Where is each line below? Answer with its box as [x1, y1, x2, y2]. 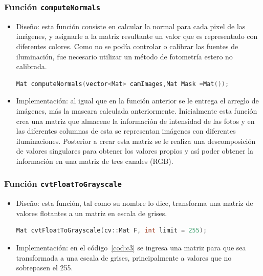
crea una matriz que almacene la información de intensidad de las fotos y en [16, 115, 255, 126]
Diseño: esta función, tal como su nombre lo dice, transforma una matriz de [16, 198, 253, 208]
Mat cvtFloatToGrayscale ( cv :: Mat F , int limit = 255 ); [16, 227, 207, 235]
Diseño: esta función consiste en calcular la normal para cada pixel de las [16, 20, 246, 31]
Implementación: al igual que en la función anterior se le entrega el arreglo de [16, 95, 259, 106]
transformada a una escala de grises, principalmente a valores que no [16, 252, 232, 263]
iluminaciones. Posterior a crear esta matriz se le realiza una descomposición [16, 135, 256, 146]
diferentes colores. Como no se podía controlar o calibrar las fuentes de [16, 40, 238, 51]
